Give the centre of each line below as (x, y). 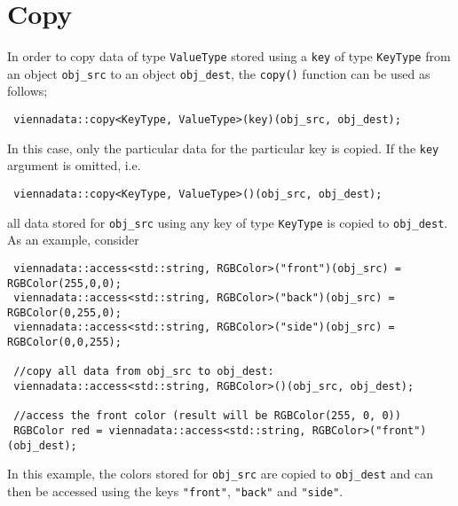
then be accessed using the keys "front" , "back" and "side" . (175, 491)
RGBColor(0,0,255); (64, 343)
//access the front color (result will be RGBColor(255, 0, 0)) (207, 416)
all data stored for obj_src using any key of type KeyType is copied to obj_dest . (228, 222)
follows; (28, 91)
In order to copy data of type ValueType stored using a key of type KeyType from (229, 56)
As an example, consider (73, 240)
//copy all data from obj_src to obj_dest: (144, 372)
